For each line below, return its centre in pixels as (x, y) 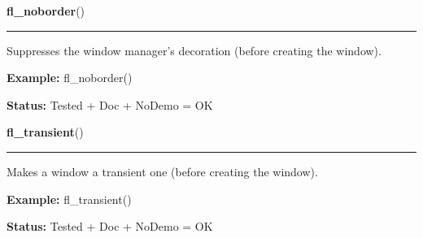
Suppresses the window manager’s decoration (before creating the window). (194, 50)
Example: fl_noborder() (70, 78)
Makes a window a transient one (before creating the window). (162, 171)
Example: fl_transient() (69, 199)
